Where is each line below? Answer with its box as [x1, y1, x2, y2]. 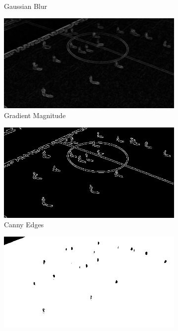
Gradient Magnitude [4, 110, 66, 121]
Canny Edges [4, 219, 44, 230]
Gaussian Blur [4, 1, 47, 11]
